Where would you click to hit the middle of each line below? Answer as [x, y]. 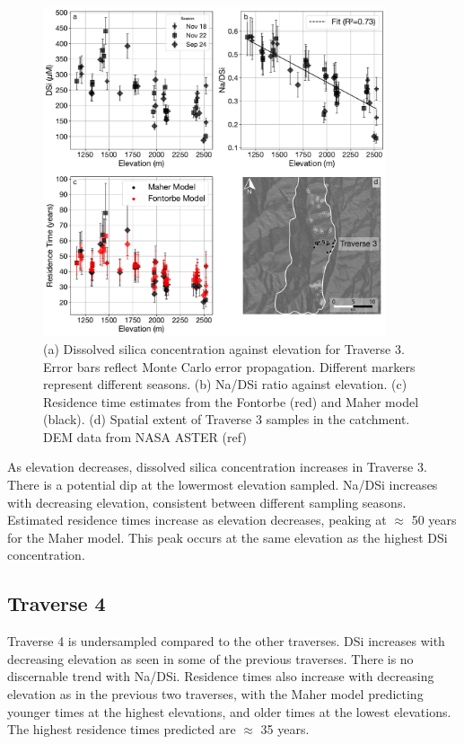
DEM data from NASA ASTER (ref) [145, 436]
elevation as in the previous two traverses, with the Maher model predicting [215, 694]
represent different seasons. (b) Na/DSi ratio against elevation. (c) [225, 384]
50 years [434, 520]
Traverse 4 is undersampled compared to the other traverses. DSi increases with [226, 641]
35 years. [285, 729]
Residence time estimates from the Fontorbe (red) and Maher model [231, 401]
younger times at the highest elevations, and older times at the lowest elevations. [229, 711]
